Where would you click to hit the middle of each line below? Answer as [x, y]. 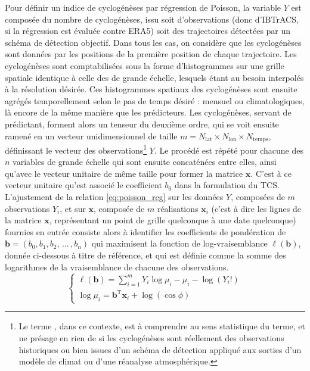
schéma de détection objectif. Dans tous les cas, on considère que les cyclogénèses [153, 42]
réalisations [178, 208]
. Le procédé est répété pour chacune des [229, 150]
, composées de [258, 197]
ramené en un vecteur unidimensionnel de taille [91, 135]
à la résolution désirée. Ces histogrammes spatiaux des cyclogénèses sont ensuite [151, 89]
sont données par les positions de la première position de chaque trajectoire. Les [151, 54]
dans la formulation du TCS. [227, 185]
